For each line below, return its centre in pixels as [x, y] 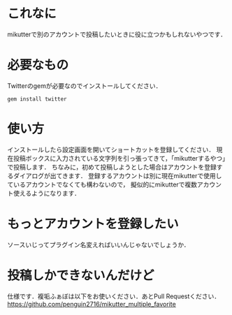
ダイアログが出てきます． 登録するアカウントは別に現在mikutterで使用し [117, 175]
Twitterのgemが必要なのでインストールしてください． [85, 86]
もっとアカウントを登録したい [93, 224]
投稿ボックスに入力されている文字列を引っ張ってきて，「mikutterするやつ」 [119, 158]
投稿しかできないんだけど [81, 275]
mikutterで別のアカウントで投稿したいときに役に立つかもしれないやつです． [117, 34]
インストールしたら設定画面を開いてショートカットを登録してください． [111, 149]
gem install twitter [37, 99]
